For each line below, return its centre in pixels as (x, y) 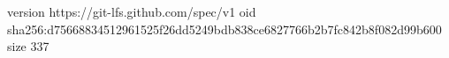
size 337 (28, 46)
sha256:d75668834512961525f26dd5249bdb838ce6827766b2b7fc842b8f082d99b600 (224, 29)
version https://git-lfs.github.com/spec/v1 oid (132, 11)
